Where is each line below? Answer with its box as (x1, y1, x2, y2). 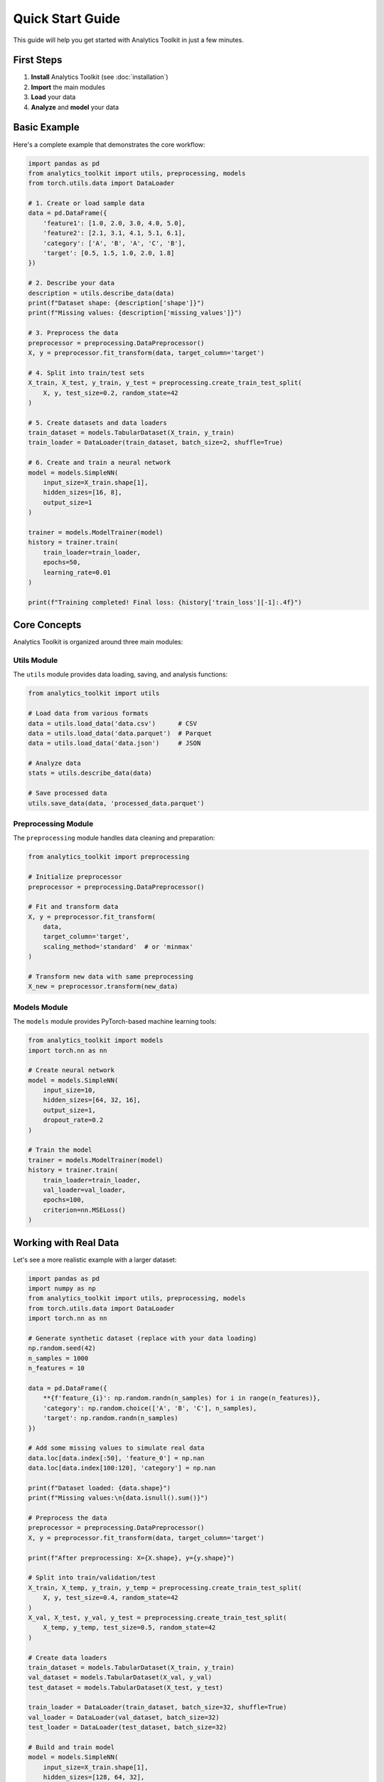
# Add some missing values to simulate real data (28, 1444, 205, 1452)
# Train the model (28, 1146, 92, 1154)
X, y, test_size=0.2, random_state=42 (43, 388, 178, 397)
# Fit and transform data (28, 902, 119, 911)
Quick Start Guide (13, 11, 121, 26)
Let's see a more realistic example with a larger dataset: (13, 1255, 177, 1264)
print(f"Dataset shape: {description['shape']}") (28, 299, 205, 307)
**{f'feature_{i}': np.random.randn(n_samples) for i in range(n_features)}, (43, 1394, 321, 1402)
